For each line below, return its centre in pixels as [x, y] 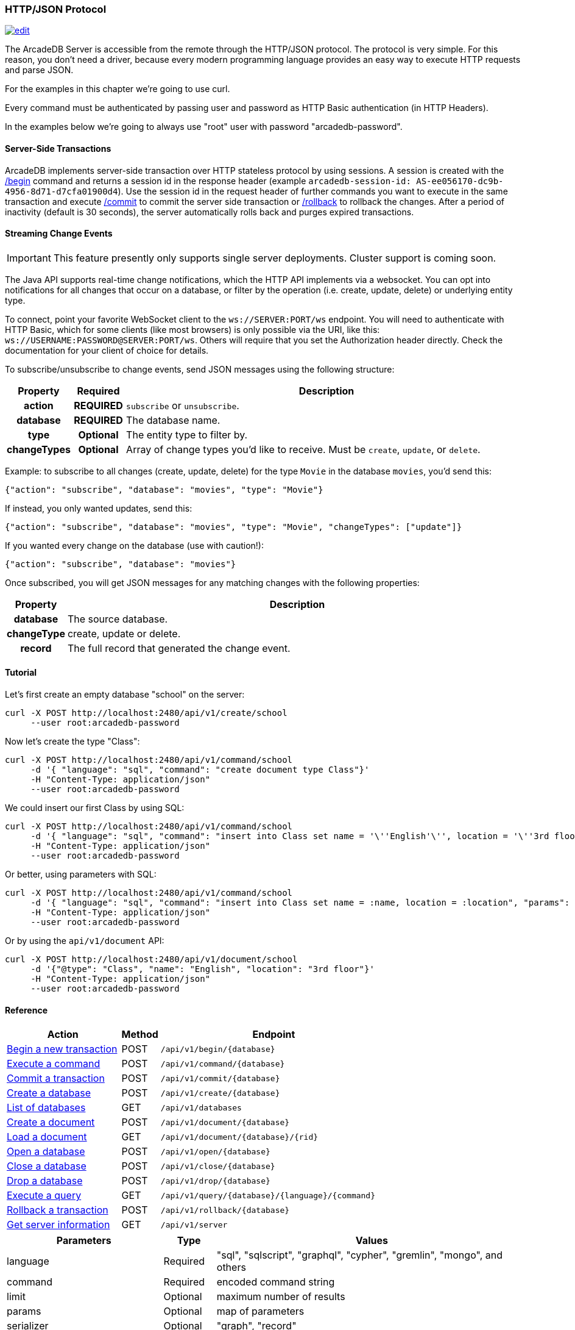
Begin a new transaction [62, 1049]
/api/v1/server [194, 1225]
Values [372, 1241]
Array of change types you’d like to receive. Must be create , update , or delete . [303, 449]
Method [140, 1035]
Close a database [47, 1166]
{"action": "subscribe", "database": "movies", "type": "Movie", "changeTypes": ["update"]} [234, 527]
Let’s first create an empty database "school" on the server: [125, 695]
